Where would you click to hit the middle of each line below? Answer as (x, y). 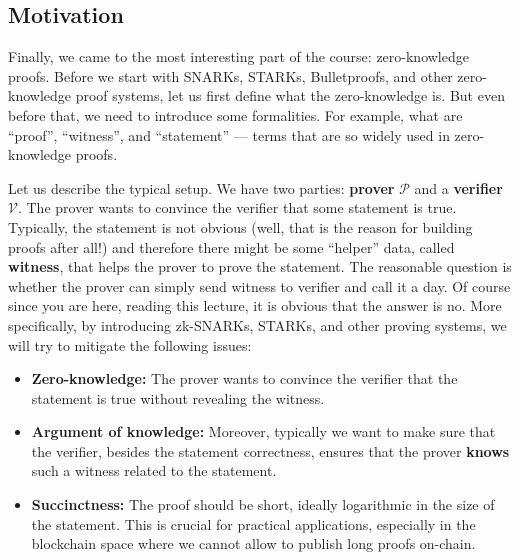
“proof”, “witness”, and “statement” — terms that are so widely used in (229, 134)
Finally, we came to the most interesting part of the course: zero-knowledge (238, 56)
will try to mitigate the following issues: (130, 344)
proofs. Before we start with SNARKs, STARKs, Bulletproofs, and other (230, 75)
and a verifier (458, 187)
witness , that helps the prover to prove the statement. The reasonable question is (260, 266)
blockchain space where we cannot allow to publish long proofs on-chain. (253, 543)
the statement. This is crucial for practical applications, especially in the (253, 523)
